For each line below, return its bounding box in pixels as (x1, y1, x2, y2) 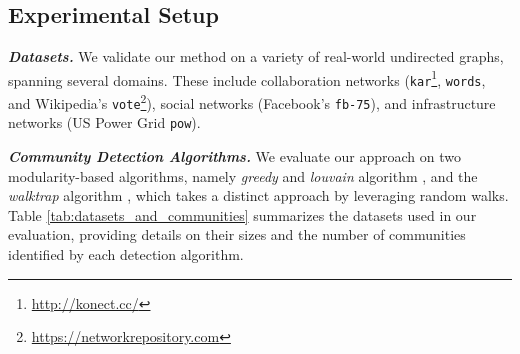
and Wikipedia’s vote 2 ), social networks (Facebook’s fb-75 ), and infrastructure (8, 90, 496, 113)
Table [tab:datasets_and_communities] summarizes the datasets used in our (8, 204, 477, 225)
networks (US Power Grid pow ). (8, 112, 201, 133)
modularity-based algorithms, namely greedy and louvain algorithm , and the (8, 165, 478, 186)
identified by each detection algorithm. (8, 244, 244, 265)
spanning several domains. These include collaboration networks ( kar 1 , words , (8, 66, 486, 90)
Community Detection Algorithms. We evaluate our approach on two (8, 146, 461, 167)
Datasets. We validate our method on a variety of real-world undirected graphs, (8, 46, 504, 67)
